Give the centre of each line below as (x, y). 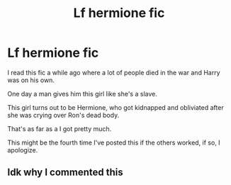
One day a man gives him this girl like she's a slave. (82, 94)
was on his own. (31, 80)
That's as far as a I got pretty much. (60, 128)
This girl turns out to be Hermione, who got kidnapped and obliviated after (116, 107)
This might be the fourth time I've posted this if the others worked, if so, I (114, 142)
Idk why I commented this (65, 173)
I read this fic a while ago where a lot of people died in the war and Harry (114, 72)
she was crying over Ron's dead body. (63, 115)
